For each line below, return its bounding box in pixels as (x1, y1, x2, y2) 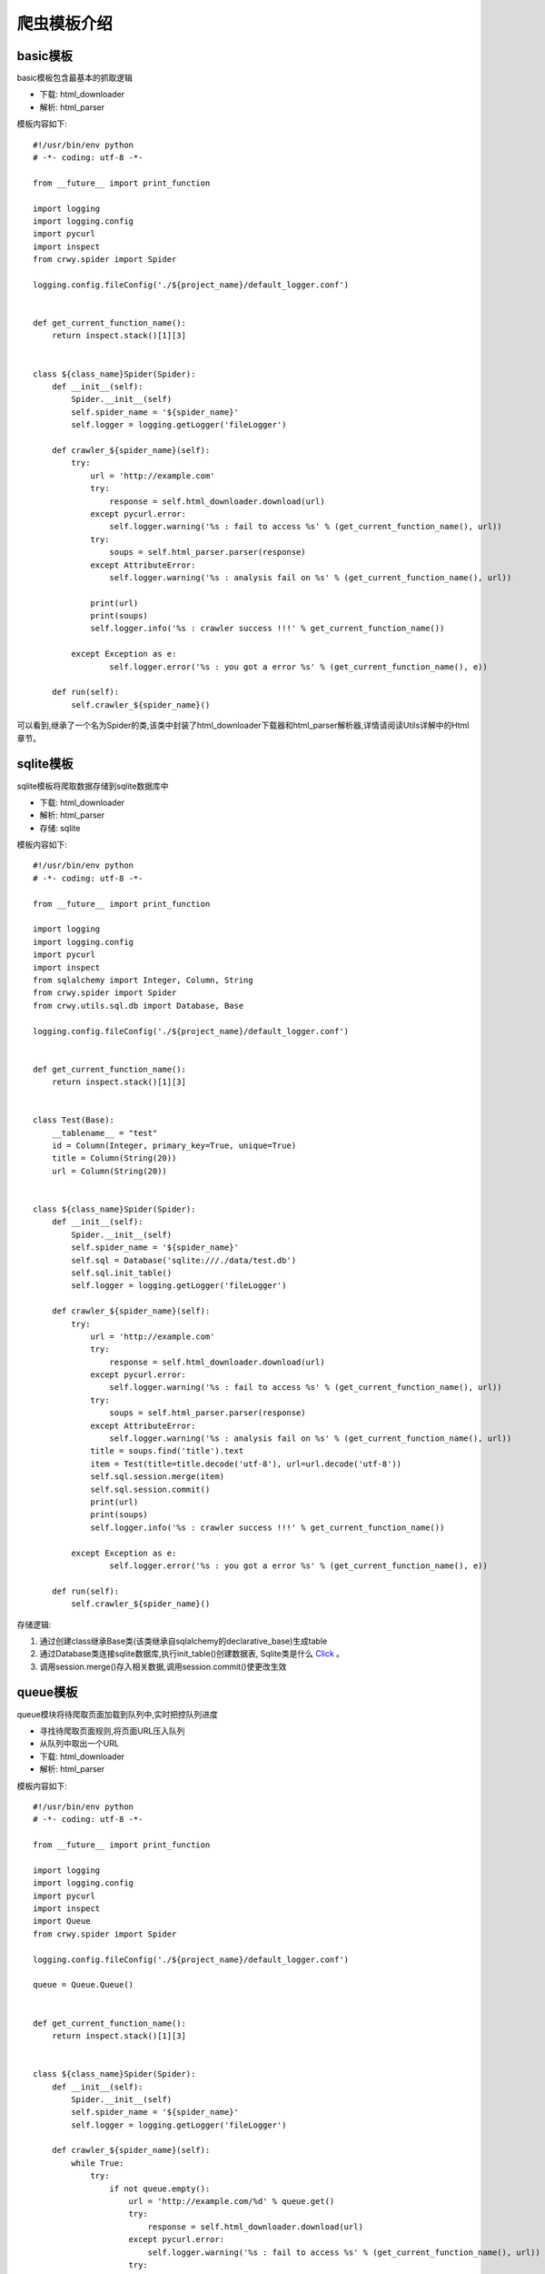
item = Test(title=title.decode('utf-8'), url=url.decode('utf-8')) (90, 1458, 402, 1469)
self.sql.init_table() (71, 1267, 173, 1278)
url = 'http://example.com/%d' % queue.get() (128, 2197, 335, 2207)
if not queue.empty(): (109, 2183, 211, 2194)
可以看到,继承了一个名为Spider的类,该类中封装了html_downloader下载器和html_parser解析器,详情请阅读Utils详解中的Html (16, 719, 470, 731)
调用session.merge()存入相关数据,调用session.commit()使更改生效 (39, 1661, 287, 1672)
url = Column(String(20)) (51, 1165, 168, 1176)
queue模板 (16, 1685, 78, 1700)
